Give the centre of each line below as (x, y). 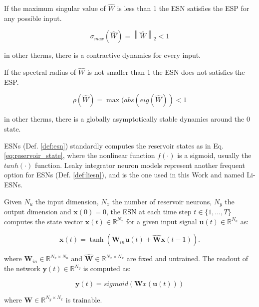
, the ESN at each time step (149, 212)
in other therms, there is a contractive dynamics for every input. (103, 55)
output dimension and (38, 212)
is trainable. (84, 299)
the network (22, 268)
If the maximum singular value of (55, 8)
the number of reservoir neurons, (162, 201)
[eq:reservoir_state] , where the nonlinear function (80, 155)
